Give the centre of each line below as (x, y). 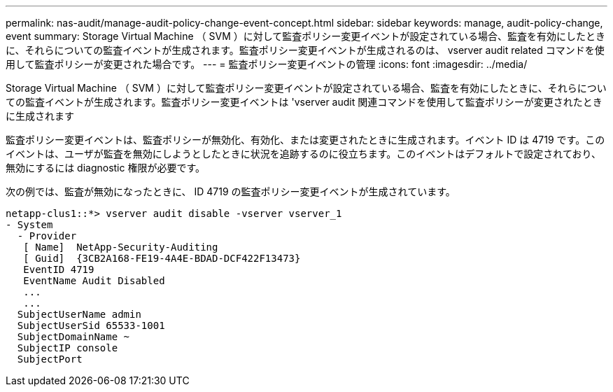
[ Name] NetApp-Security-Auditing (121, 247)
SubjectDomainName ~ (73, 337)
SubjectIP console (68, 348)
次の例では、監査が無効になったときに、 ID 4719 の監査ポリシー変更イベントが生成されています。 (231, 191)
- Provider (47, 236)
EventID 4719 (59, 269)
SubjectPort (50, 359)
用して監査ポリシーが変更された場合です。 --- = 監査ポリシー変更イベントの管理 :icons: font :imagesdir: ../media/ (267, 64)
